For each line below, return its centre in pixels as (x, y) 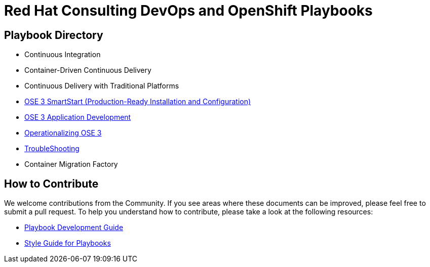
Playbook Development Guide (74, 228)
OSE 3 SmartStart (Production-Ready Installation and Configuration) (138, 102)
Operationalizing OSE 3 (63, 133)
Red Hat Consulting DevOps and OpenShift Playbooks (188, 11)
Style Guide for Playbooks (68, 243)
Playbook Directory (54, 35)
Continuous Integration (63, 55)
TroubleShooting (52, 149)
